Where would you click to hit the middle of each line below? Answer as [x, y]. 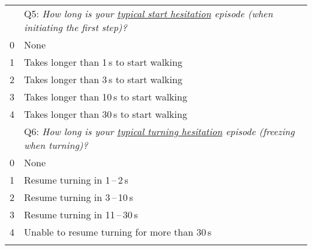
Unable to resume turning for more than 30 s [118, 232]
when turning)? [56, 145]
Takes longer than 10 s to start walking [106, 97]
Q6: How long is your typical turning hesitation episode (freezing [159, 131]
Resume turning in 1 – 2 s [76, 180]
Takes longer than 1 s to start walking [103, 62]
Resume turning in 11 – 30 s [81, 214]
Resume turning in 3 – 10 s [79, 197]
